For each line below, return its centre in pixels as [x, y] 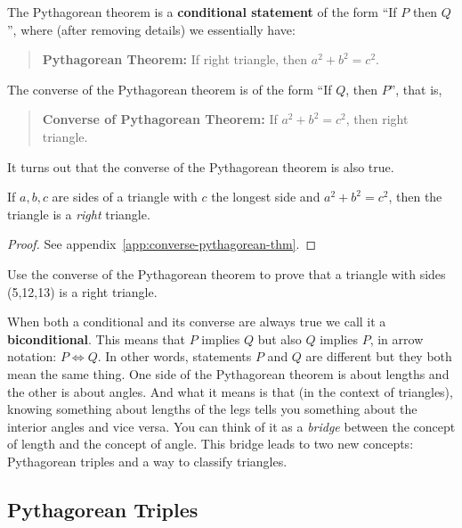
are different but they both [379, 356]
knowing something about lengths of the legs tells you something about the [212, 409]
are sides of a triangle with [125, 197]
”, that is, [416, 89]
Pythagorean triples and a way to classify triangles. [147, 461]
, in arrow [397, 338]
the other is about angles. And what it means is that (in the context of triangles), [230, 391]
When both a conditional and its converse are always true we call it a [197, 322]
